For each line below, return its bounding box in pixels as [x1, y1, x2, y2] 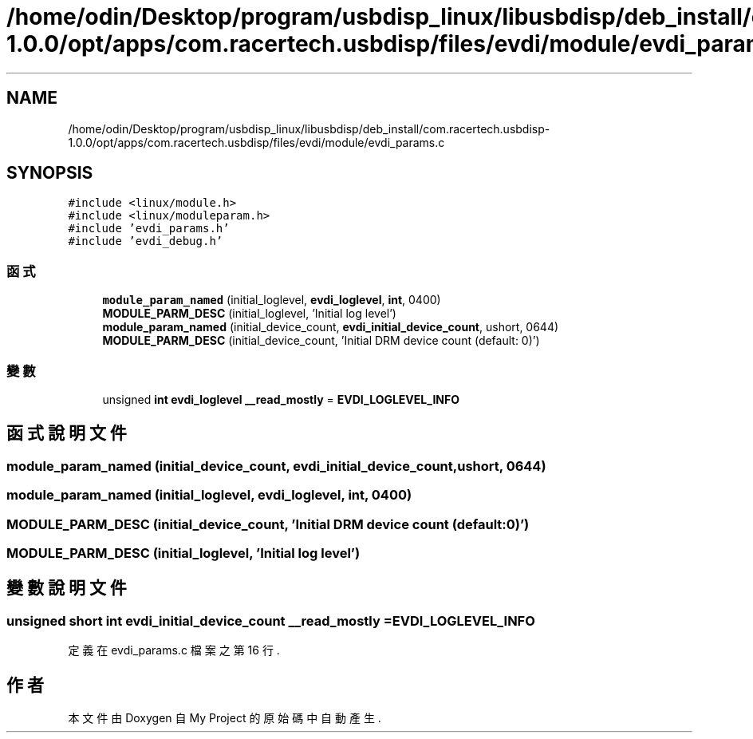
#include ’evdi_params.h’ [68, 222, 230, 235]
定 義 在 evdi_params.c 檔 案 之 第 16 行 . [68, 643, 280, 658]
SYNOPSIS [6, 163, 93, 184]
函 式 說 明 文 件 [6, 423, 127, 444]
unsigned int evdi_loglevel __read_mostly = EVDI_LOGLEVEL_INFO [102, 392, 459, 406]
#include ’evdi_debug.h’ [68, 235, 223, 248]
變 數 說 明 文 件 [6, 578, 127, 599]
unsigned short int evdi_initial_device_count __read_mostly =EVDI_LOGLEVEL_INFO [6, 612, 535, 629]
